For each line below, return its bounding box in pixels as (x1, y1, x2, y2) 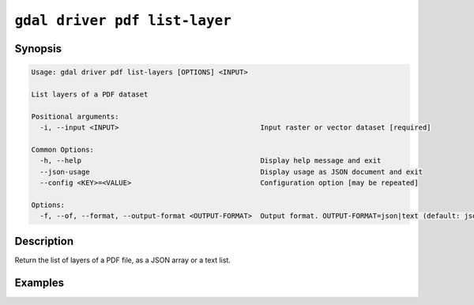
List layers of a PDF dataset (31, 89, 149, 99)
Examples (14, 276, 65, 289)
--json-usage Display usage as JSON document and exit (39, 167, 423, 176)
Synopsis (14, 42, 62, 55)
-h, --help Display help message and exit (39, 156, 382, 165)
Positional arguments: (31, 111, 119, 121)
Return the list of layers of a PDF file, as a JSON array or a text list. (14, 255, 231, 265)
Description (14, 234, 74, 248)
